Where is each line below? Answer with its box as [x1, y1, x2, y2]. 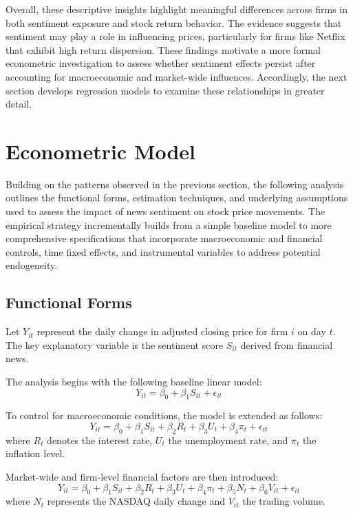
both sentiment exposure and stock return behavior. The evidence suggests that [6, 15, 342, 30]
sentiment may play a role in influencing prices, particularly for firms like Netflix [6, 29, 345, 43]
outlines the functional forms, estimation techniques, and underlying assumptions [6, 190, 348, 205]
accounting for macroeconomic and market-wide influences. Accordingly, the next [6, 69, 347, 83]
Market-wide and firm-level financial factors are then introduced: [6, 469, 279, 483]
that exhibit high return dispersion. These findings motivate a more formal [6, 42, 321, 57]
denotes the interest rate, [47, 432, 153, 447]
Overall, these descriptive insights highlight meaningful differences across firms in [6, 2, 348, 16]
